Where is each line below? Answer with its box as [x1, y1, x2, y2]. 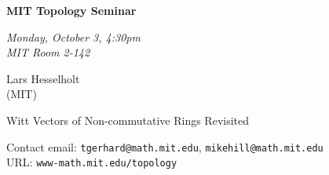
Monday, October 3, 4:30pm [6, 28, 141, 45]
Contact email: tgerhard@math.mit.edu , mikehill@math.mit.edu [6, 138, 324, 155]
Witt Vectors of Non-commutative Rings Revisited [6, 111, 250, 128]
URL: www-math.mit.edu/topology [6, 154, 177, 170]
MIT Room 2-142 [6, 44, 90, 60]
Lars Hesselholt [6, 70, 80, 86]
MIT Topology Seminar [6, 2, 137, 18]
